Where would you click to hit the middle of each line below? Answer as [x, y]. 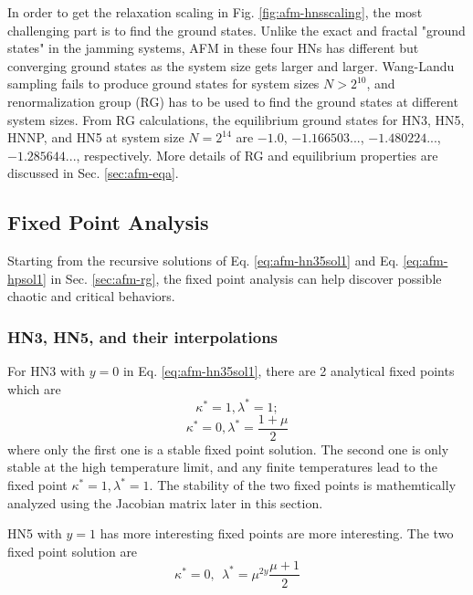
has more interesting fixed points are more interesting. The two [277, 533]
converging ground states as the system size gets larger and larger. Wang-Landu [231, 65]
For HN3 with [47, 371]
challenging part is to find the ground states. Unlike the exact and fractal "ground [236, 30]
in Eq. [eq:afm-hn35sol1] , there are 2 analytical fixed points [289, 371]
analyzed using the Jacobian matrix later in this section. [165, 502]
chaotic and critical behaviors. [91, 296]
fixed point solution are [73, 551]
